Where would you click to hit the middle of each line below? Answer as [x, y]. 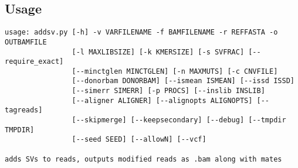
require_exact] [34, 62]
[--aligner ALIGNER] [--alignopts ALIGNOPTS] [162, 100]
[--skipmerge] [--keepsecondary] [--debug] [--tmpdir [179, 120]
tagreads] [24, 110]
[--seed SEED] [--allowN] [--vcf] [139, 140]
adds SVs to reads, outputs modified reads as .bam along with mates [143, 159]
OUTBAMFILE [26, 42]
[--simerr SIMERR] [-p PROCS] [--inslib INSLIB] [168, 91]
